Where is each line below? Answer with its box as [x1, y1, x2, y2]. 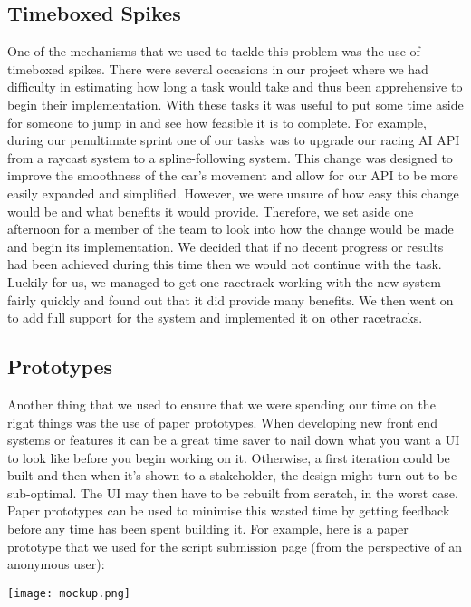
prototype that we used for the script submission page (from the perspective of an [7, 536, 462, 555]
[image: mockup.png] [7, 586, 131, 600]
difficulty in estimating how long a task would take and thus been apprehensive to [7, 77, 463, 96]
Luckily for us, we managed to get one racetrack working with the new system [7, 272, 441, 291]
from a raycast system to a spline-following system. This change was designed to [7, 148, 453, 167]
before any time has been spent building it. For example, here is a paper [7, 519, 409, 538]
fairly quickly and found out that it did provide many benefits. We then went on [7, 290, 454, 309]
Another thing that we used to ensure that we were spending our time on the [7, 394, 436, 413]
